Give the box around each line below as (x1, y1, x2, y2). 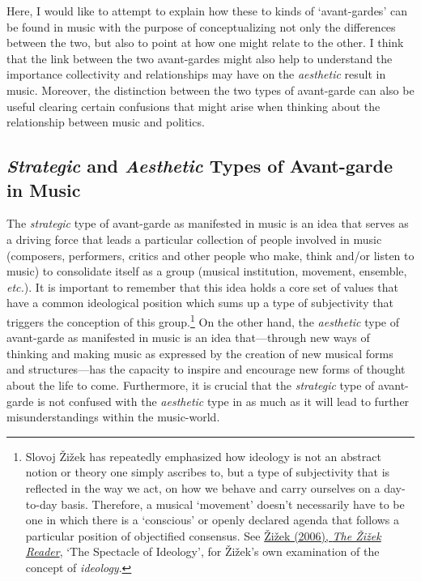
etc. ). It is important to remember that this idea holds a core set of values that (6, 278, 398, 295)
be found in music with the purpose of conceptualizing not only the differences (6, 18, 396, 35)
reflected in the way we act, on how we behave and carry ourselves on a (25, 479, 381, 496)
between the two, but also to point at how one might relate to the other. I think (6, 34, 404, 51)
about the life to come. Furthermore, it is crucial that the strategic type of (6, 376, 375, 393)
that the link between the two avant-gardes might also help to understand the (6, 49, 393, 66)
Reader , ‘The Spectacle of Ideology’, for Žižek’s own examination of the (25, 543, 380, 560)
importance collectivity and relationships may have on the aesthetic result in (6, 66, 386, 83)
